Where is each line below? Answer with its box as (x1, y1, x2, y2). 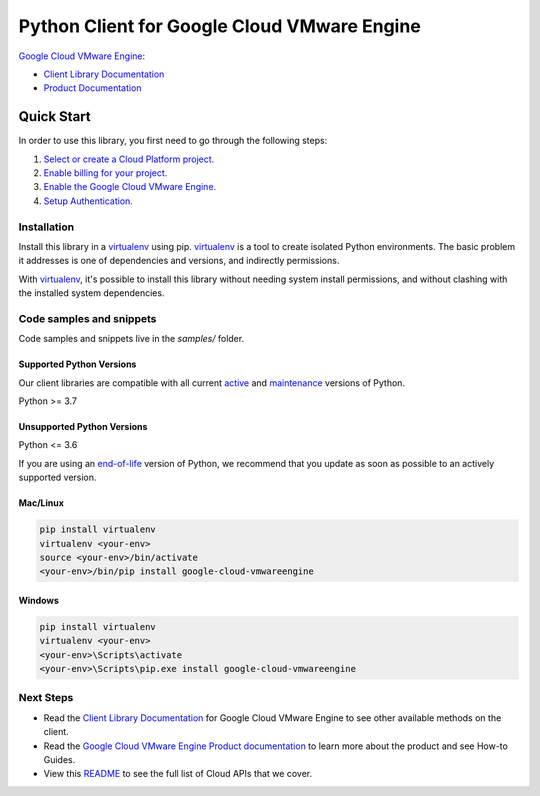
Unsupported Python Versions (18, 421, 148, 433)
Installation (18, 220, 75, 234)
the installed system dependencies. (18, 287, 165, 299)
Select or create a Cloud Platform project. (43, 153, 215, 165)
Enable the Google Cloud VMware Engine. (43, 181, 217, 193)
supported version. (18, 471, 97, 484)
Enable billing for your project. (43, 167, 168, 179)
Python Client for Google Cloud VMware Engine (18, 15, 422, 37)
